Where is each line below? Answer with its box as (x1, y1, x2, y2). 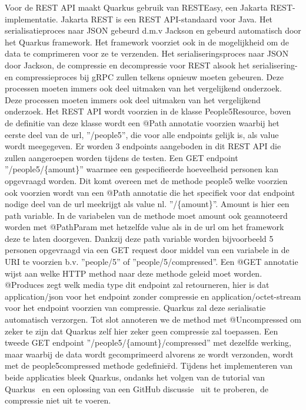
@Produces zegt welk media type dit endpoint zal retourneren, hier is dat (5, 278, 270, 291)
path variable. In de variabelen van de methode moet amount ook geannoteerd (5, 209, 288, 221)
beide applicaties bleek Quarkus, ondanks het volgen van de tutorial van (5, 371, 265, 383)
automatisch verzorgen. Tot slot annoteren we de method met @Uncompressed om (5, 313, 302, 326)
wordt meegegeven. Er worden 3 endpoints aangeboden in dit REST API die (5, 140, 281, 152)
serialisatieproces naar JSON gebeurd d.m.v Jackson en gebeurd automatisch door (5, 24, 301, 37)
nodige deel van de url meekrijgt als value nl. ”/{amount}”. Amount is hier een (5, 198, 290, 210)
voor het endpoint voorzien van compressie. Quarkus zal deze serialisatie (5, 301, 266, 314)
